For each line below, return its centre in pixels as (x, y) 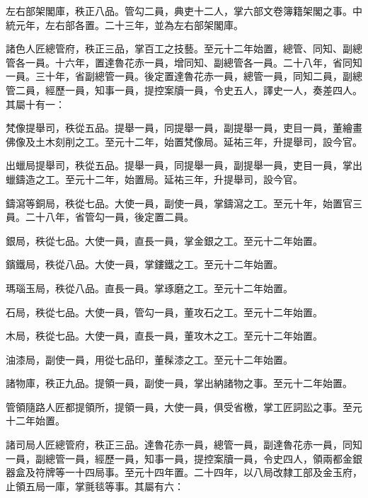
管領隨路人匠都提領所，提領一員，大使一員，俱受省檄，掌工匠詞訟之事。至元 (184, 406)
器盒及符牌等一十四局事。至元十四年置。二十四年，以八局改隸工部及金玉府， (184, 472)
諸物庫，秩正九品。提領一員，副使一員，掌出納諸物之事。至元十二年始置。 (179, 383)
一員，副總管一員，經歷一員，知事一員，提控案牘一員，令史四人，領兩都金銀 (184, 458)
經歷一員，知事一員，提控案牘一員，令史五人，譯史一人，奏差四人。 (203, 89)
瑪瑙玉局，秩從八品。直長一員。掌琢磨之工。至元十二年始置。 (149, 288)
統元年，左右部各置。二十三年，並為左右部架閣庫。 (125, 24)
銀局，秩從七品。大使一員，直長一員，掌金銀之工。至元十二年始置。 (164, 240)
